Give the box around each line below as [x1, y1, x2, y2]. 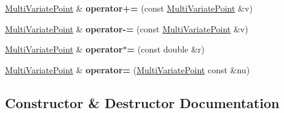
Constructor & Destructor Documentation [5, 93, 280, 112]
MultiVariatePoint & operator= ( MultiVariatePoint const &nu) [5, 63, 250, 76]
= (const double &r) [127, 43, 205, 56]
